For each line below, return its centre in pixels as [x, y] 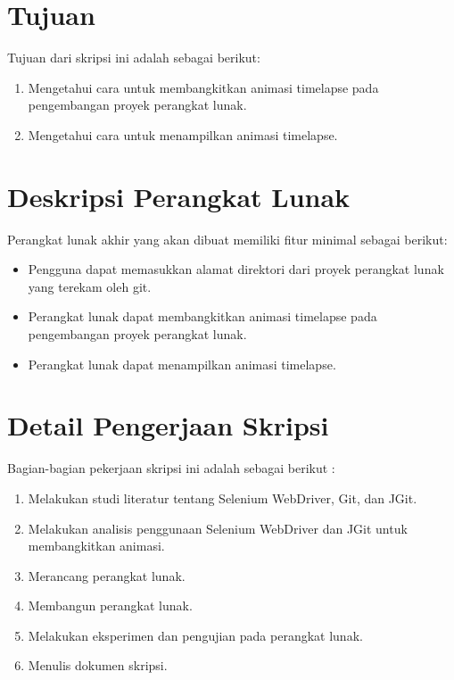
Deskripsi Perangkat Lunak [179, 196]
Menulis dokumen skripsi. [98, 665]
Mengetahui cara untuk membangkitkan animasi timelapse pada [203, 87]
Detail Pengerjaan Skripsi [168, 425]
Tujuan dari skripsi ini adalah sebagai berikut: [134, 58]
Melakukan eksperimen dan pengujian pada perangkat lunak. [195, 635]
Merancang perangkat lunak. [107, 575]
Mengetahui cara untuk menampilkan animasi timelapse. [183, 134]
